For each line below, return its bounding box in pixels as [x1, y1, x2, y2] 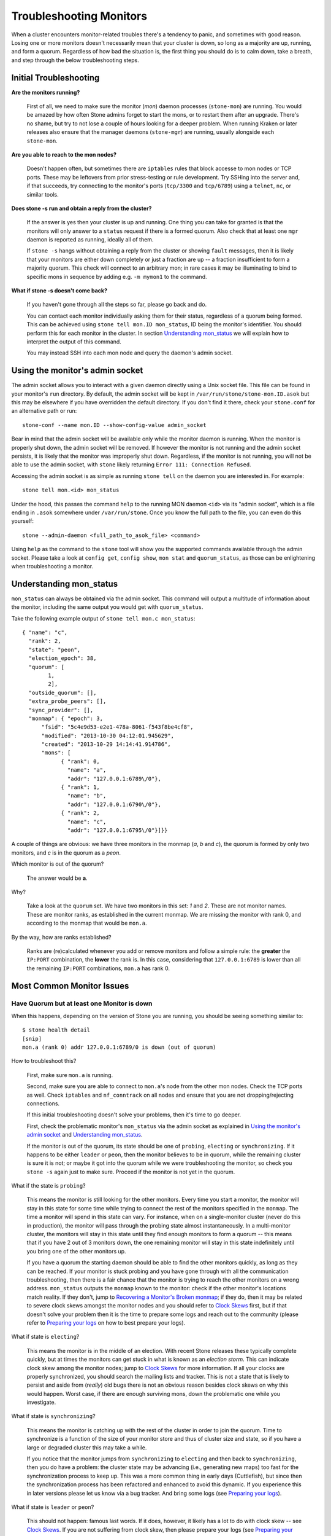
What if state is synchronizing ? [11, 1413, 96, 1420]
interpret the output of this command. [26, 338, 122, 345]
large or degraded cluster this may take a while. [26, 1444, 147, 1451]
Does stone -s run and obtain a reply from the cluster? [11, 205, 152, 212]
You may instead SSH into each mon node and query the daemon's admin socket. [26, 349, 233, 356]
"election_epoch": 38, [28, 655, 97, 662]
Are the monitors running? [11, 88, 80, 96]
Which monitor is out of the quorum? [11, 860, 104, 868]
